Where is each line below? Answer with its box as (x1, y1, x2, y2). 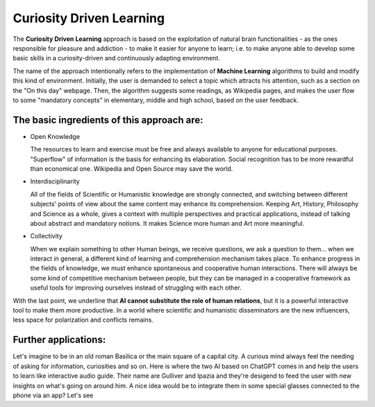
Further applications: (12, 334, 106, 346)
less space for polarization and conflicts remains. (12, 316, 154, 324)
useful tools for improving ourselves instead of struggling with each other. (30, 283, 242, 292)
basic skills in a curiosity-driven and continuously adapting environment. (12, 54, 220, 63)
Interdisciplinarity (30, 177, 80, 185)
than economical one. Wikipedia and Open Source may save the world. (30, 164, 233, 173)
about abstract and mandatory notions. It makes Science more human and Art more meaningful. (30, 219, 305, 227)
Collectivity (30, 232, 62, 240)
